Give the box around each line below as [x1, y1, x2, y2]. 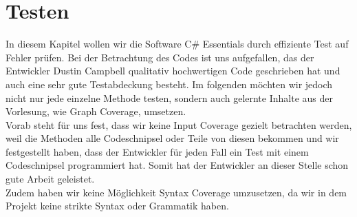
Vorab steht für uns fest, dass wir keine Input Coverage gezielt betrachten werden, [6, 117, 352, 132]
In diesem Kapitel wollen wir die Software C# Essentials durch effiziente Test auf [6, 37, 349, 51]
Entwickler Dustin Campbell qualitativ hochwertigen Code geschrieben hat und [6, 63, 340, 78]
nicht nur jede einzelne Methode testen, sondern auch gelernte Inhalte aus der [6, 90, 333, 105]
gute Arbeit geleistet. [6, 172, 95, 186]
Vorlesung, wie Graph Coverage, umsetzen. [6, 104, 186, 118]
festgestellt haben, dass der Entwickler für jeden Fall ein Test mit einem [6, 144, 309, 158]
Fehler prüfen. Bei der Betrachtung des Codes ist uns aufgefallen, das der [6, 50, 314, 64]
